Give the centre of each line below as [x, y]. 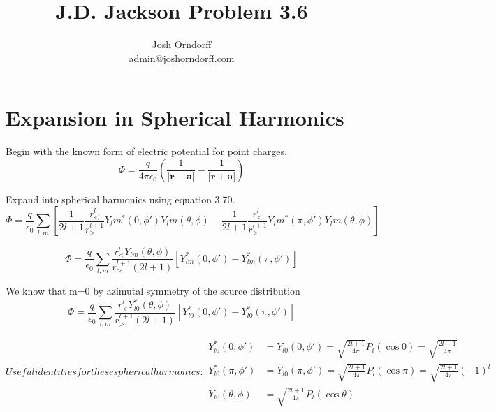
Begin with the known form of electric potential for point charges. [146, 151]
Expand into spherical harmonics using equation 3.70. [121, 199]
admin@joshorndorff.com [182, 58]
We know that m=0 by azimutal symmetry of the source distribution [153, 291]
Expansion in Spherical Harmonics [175, 118]
